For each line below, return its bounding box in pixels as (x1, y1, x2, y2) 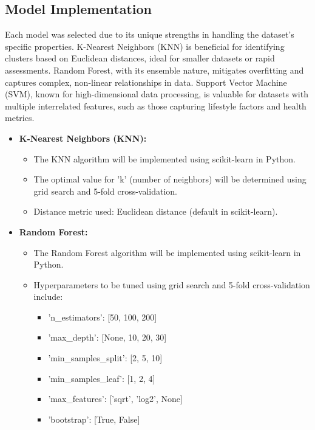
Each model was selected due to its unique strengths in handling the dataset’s (5, 28, 294, 41)
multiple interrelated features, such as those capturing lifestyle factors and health (5, 99, 307, 112)
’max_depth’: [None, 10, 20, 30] (48, 331, 167, 344)
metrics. (5, 111, 35, 124)
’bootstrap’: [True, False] (48, 412, 140, 425)
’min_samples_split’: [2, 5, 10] (48, 352, 163, 364)
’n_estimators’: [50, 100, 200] (48, 310, 157, 323)
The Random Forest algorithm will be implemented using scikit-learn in (33, 246, 301, 258)
